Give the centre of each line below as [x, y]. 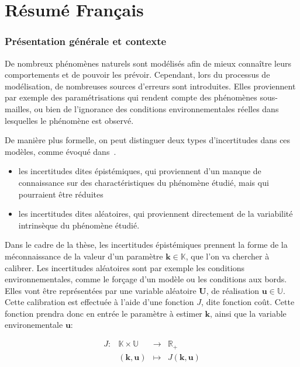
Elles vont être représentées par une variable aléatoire [101, 290]
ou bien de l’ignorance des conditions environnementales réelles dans [156, 108]
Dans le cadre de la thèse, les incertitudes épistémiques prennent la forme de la [146, 245]
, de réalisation [233, 290]
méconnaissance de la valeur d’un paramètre [84, 256]
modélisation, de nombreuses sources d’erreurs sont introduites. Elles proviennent [150, 86]
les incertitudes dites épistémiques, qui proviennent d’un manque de [140, 171]
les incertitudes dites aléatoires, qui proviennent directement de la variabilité [156, 214]
